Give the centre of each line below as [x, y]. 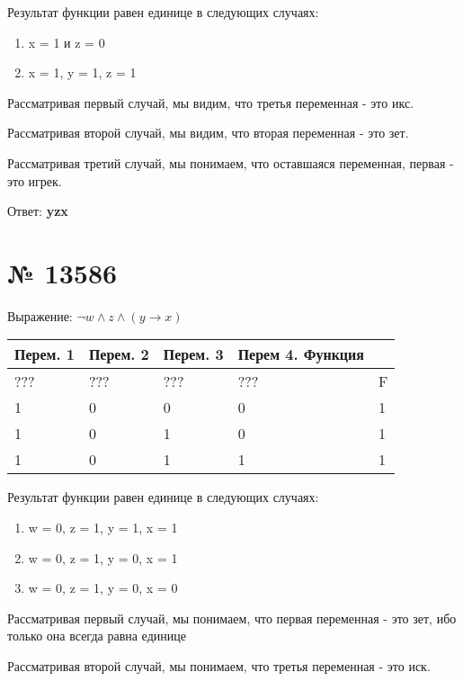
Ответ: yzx [38, 211]
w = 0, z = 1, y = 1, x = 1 [103, 528]
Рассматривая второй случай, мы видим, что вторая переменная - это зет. [208, 133]
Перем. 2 [119, 354]
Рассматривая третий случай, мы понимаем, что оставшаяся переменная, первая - [231, 162]
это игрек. [35, 180]
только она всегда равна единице [97, 636]
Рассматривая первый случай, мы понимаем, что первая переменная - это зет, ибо [232, 618]
